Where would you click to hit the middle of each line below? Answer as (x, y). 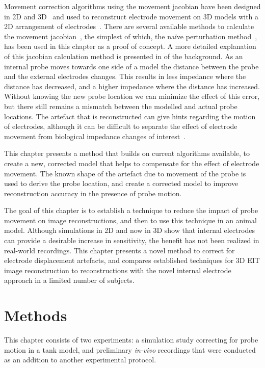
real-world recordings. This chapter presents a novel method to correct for (120, 250)
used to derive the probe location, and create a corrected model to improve (121, 183)
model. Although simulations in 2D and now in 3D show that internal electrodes (129, 230)
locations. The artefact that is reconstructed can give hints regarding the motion (130, 116)
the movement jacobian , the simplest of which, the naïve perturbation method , (131, 36)
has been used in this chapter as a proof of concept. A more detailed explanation (130, 46)
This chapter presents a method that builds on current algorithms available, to (127, 153)
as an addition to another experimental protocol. (80, 360)
